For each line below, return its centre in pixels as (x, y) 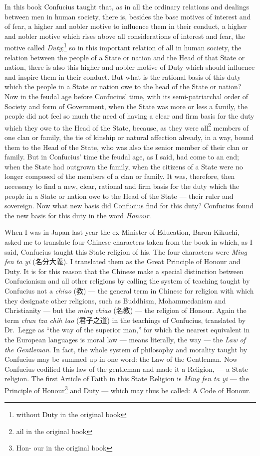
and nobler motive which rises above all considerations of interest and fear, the (125, 36)
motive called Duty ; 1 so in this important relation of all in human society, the (123, 47)
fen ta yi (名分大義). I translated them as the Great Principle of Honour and (123, 261)
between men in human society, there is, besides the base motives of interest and (128, 16)
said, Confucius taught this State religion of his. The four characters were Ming (126, 251)
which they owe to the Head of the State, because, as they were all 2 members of (127, 127)
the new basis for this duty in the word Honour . (78, 215)
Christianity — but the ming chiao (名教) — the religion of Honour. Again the (126, 310)
